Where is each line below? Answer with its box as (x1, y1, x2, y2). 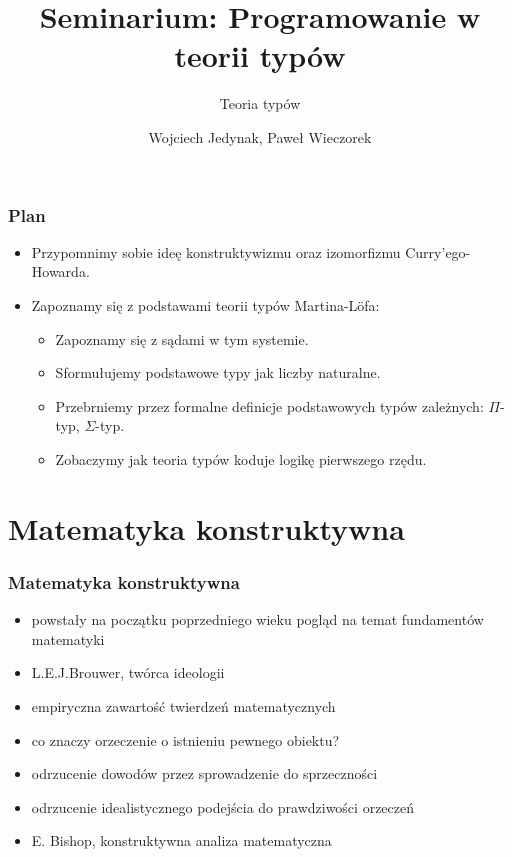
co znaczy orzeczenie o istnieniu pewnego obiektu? (31, 729, 340, 750)
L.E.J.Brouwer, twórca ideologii (31, 662, 225, 683)
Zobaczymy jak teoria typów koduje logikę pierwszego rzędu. (55, 448, 427, 469)
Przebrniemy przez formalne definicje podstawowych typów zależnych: (55, 395, 484, 416)
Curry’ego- (405, 241, 471, 262)
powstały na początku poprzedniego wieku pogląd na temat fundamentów (31, 609, 484, 630)
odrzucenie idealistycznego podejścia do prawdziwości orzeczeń (31, 796, 414, 817)
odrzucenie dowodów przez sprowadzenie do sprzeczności (31, 763, 378, 784)
